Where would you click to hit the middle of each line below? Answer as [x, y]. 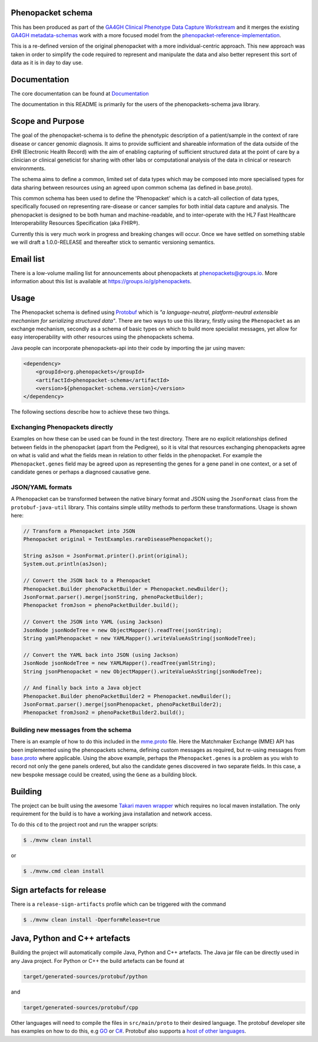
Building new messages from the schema [71, 730]
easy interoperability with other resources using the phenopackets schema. [102, 337]
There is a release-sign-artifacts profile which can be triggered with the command [118, 904]
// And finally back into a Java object [82, 688]
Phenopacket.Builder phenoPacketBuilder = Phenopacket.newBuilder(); [126, 589]
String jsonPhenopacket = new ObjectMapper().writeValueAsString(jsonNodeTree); [143, 671]
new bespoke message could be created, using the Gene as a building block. [104, 774]
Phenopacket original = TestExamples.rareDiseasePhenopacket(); [118, 539]
